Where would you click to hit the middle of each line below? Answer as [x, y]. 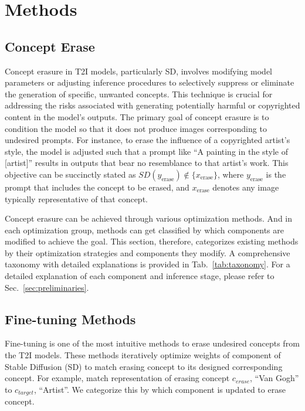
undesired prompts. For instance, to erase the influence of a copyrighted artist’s [148, 140]
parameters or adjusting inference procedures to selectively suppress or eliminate [150, 82]
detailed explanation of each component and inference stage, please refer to [140, 276]
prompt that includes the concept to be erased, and [97, 187]
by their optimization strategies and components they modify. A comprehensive [148, 252]
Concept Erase [50, 46]
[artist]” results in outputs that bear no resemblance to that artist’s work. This [147, 163]
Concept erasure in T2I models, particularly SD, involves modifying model [138, 71]
